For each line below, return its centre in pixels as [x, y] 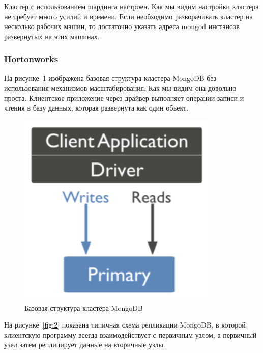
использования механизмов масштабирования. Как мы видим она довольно [120, 88]
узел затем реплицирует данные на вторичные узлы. [85, 345]
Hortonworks [31, 59]
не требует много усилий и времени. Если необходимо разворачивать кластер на [128, 16]
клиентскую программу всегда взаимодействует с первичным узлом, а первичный [130, 334]
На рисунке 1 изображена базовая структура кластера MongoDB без [110, 78]
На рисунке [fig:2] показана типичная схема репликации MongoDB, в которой [125, 325]
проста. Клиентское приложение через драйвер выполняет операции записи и [124, 98]
